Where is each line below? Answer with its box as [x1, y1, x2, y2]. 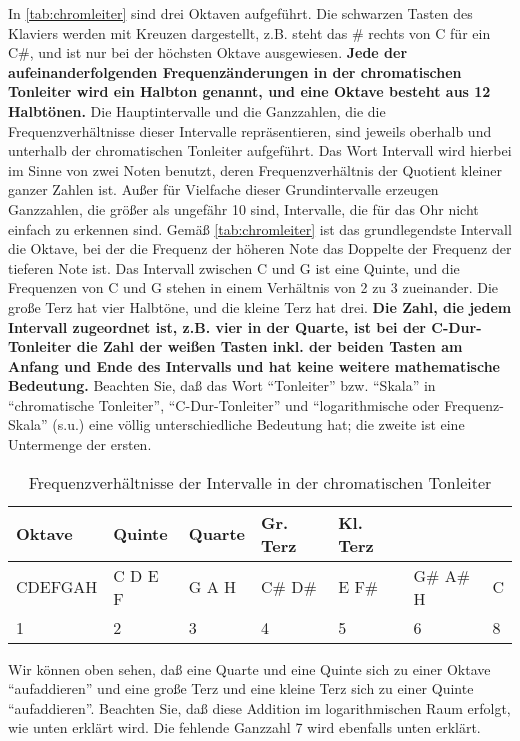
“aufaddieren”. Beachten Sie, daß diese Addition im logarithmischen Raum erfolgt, [8, 697, 511, 718]
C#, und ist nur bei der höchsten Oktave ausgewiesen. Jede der [8, 42, 408, 63]
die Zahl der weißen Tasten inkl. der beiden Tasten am [76, 336, 463, 357]
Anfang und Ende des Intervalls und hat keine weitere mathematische [8, 355, 501, 376]
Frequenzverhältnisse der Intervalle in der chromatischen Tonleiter [28, 470, 492, 494]
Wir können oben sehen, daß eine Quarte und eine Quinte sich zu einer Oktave [8, 658, 491, 679]
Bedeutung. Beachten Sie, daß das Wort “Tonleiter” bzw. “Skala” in [8, 375, 436, 396]
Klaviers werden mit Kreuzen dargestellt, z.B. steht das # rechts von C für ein [8, 22, 491, 43]
